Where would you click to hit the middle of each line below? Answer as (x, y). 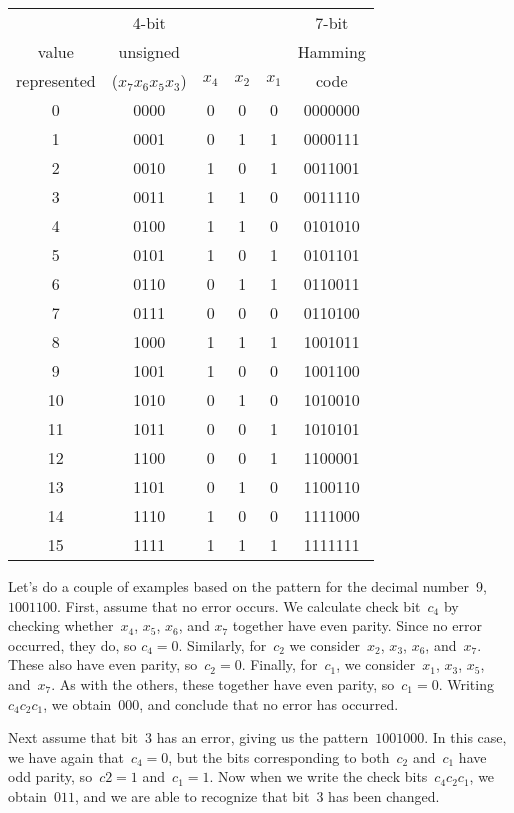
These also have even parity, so (103, 664)
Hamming (331, 51)
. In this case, (465, 737)
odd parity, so (50, 776)
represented (56, 80)
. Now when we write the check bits (318, 776)
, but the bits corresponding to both (279, 756)
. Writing (466, 683)
